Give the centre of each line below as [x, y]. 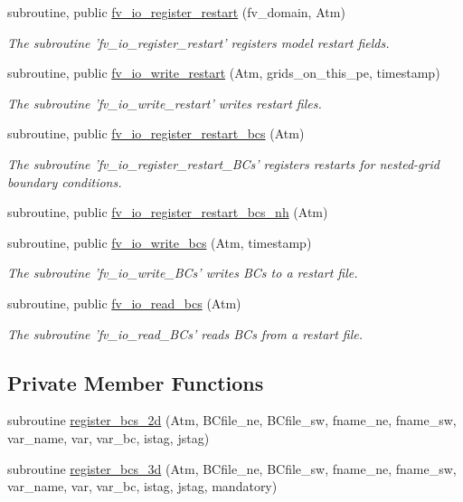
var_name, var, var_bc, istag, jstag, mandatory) [142, 486]
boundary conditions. [65, 181]
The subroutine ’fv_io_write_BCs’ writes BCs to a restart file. [183, 273]
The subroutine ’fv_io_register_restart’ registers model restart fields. [198, 42]
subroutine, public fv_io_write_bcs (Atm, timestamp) [160, 242]
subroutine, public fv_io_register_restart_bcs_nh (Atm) [168, 212]
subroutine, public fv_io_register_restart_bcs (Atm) [156, 133]
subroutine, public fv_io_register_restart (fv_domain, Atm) [176, 12]
